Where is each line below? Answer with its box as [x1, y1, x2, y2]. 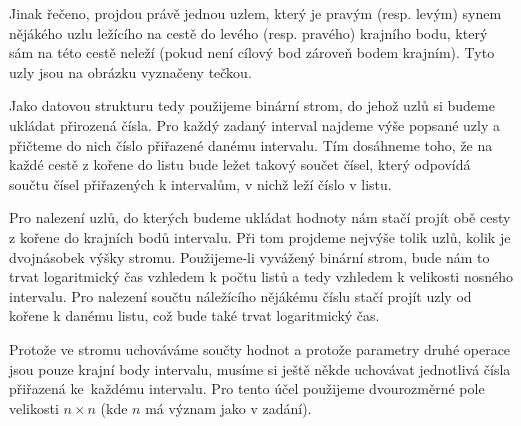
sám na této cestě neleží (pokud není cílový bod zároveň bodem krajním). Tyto [9, 42, 495, 63]
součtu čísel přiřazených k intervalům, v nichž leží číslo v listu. [9, 173, 392, 194]
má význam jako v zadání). [145, 397, 312, 418]
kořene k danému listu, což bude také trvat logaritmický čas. [9, 305, 380, 326]
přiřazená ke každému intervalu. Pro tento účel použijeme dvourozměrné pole [9, 378, 485, 399]
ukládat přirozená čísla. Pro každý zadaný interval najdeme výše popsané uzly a [9, 114, 500, 135]
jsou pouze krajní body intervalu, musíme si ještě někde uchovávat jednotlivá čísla [9, 358, 511, 379]
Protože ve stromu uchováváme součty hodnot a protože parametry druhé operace [9, 338, 511, 359]
